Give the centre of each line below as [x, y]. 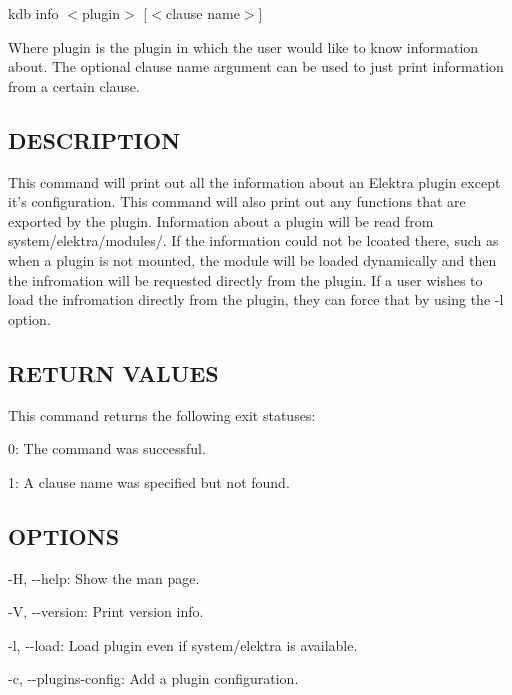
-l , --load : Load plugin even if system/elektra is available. [183, 644]
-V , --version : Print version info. [106, 611]
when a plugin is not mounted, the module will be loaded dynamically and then [252, 259]
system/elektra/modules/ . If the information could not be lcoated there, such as [253, 240]
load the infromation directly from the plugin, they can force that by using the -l [256, 299]
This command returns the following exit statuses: [162, 414]
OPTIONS [64, 535]
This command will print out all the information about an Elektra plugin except [254, 181]
